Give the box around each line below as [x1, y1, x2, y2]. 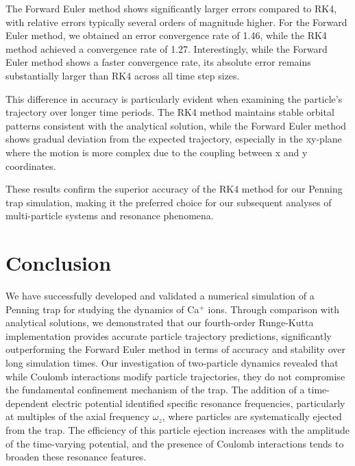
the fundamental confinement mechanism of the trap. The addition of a [5, 382, 305, 397]
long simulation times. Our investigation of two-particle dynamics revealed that [5, 356, 339, 369]
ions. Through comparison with [208, 302, 340, 316]
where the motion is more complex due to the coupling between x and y [5, 145, 308, 159]
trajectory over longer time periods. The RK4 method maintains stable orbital [5, 105, 334, 119]
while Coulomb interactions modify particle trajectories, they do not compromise [5, 369, 345, 383]
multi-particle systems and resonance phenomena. [5, 208, 214, 223]
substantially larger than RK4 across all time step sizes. [5, 68, 240, 82]
